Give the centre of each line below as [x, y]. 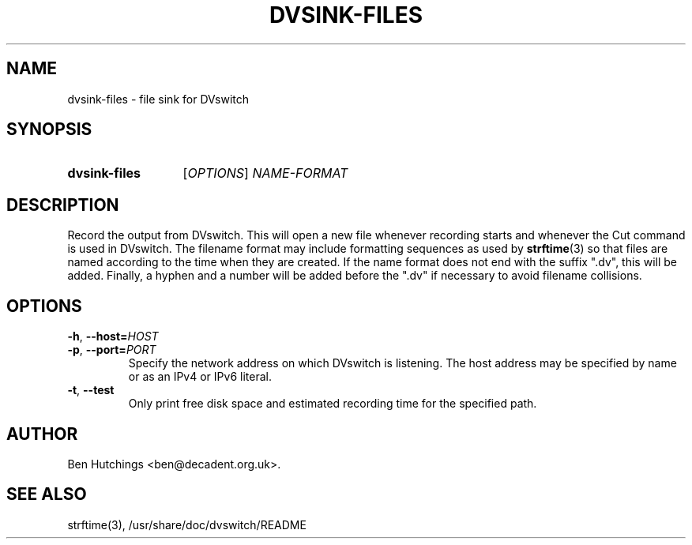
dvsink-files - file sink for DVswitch [158, 99]
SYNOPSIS [49, 130]
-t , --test [91, 390]
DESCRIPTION [63, 205]
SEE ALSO [47, 494]
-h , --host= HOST [113, 336]
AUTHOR [42, 434]
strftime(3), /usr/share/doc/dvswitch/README [187, 524]
